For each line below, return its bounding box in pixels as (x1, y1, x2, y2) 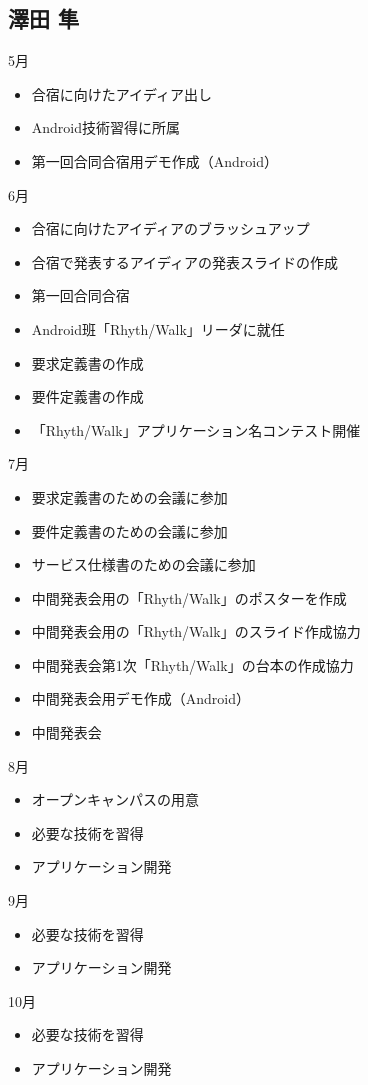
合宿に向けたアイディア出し (31, 83, 213, 104)
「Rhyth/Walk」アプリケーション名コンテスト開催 (31, 419, 361, 440)
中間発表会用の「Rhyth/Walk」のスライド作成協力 (31, 621, 361, 642)
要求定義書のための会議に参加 (31, 486, 228, 507)
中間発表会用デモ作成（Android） (31, 688, 251, 709)
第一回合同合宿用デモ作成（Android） (31, 150, 279, 171)
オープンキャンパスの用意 (31, 789, 199, 810)
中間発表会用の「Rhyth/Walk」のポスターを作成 (31, 587, 347, 608)
